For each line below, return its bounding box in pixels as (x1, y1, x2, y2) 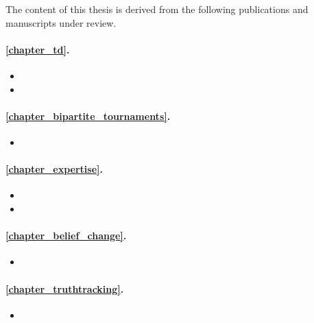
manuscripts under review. (5, 15, 117, 29)
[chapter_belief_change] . (5, 228, 127, 243)
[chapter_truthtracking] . (5, 281, 124, 296)
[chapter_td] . (5, 42, 70, 56)
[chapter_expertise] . (5, 162, 104, 176)
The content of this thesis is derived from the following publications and (5, 2, 309, 16)
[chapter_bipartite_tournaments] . (5, 108, 171, 123)
